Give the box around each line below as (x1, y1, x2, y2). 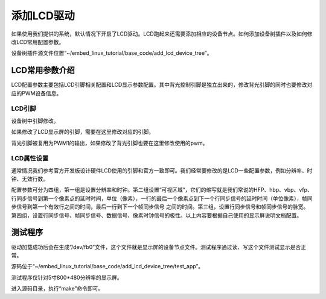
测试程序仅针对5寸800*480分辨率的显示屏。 (11, 274, 123, 281)
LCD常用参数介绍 (11, 65, 75, 75)
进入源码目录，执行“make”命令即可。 (11, 285, 104, 292)
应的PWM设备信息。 (11, 89, 62, 96)
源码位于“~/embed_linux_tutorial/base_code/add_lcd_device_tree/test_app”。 (11, 263, 204, 270)
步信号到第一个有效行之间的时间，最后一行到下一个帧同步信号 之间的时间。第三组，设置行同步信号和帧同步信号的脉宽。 (11, 203, 309, 210)
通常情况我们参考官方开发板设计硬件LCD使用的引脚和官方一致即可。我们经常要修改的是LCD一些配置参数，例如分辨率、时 (11, 166, 313, 174)
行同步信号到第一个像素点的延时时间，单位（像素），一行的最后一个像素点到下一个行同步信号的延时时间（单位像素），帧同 (11, 195, 313, 202)
